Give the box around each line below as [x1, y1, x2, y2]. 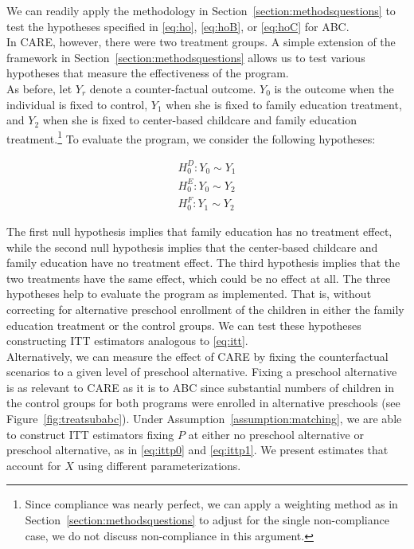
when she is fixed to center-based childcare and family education [42, 112, 357, 128]
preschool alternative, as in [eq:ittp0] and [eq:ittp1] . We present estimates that [6, 441, 389, 458]
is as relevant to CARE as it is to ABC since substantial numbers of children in [6, 378, 394, 395]
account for [6, 457, 61, 473]
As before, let [6, 80, 72, 96]
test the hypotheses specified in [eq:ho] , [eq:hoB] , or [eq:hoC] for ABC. [6, 18, 350, 34]
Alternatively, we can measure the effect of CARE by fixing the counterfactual [6, 347, 389, 364]
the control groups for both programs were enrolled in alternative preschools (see [6, 394, 400, 411]
